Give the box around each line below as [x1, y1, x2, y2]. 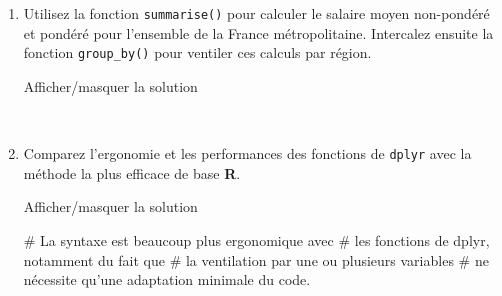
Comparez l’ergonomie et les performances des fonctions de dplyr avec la [23, 143, 472, 164]
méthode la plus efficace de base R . [23, 162, 241, 183]
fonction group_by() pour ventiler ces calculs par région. [23, 42, 372, 63]
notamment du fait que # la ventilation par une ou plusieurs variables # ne [23, 249, 489, 270]
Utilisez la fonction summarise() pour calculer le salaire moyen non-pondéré [23, 3, 490, 23]
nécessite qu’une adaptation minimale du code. [23, 269, 311, 290]
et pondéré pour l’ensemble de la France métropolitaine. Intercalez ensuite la [23, 22, 494, 43]
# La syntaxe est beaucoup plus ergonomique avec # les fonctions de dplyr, [23, 229, 490, 250]
